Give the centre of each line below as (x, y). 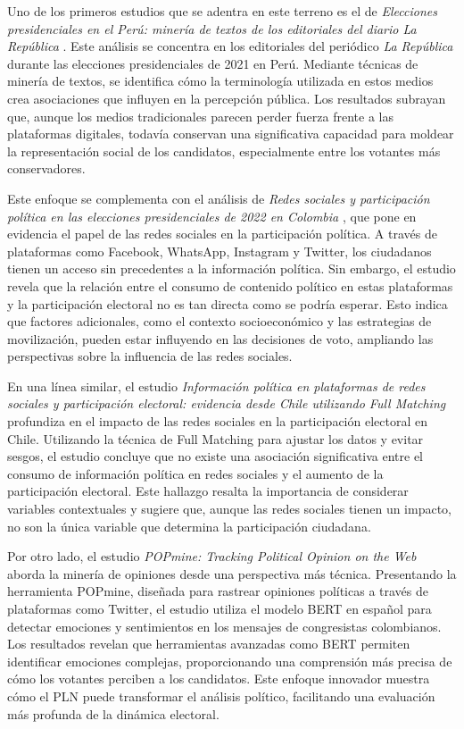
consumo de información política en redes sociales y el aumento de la (195, 473)
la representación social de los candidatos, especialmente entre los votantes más (224, 151)
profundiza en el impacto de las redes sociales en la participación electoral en (217, 421)
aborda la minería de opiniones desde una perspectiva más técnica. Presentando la (232, 573)
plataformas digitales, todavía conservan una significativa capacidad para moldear (231, 134)
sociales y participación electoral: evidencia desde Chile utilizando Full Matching (227, 403)
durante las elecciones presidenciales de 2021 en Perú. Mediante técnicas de (213, 63)
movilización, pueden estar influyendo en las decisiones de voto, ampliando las (220, 338)
